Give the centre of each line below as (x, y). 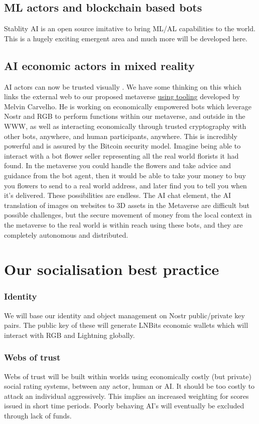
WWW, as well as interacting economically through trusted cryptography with (125, 126)
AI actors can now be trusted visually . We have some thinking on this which (123, 86)
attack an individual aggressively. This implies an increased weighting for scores (126, 396)
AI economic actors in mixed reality (99, 65)
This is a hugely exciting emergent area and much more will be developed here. (126, 38)
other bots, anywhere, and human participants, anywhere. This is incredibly (121, 136)
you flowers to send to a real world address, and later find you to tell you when (125, 185)
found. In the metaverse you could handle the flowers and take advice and (118, 165)
